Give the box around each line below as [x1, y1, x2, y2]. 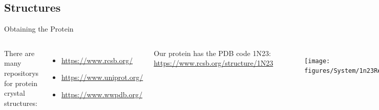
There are [4, 47, 35, 58]
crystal [4, 88, 25, 98]
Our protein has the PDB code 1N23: [154, 47, 271, 58]
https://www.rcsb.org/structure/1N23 [154, 58, 273, 68]
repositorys [4, 67, 39, 78]
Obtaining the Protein [4, 23, 74, 34]
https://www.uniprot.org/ [61, 72, 143, 82]
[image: [304, 57, 330, 65]
